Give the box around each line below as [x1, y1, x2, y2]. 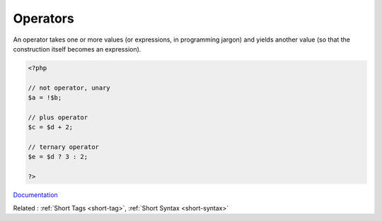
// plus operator [28, 113, 88, 121]
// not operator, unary [28, 83, 111, 92]
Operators [13, 11, 74, 26]
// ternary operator [28, 143, 99, 151]
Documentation [13, 191, 58, 199]
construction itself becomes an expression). [13, 44, 141, 53]
